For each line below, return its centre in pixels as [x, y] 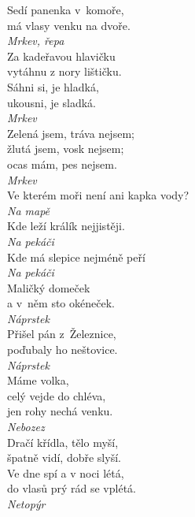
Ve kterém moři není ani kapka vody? [98, 195]
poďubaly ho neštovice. [63, 350]
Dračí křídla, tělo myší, [63, 442]
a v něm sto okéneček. [61, 303]
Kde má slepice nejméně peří [76, 257]
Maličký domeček [49, 287]
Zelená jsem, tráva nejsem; [71, 133]
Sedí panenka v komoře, [66, 9]
